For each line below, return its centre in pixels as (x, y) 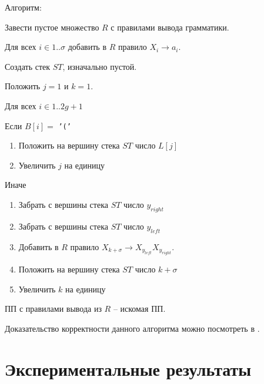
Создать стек (28, 66)
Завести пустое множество (52, 27)
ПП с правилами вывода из (53, 309)
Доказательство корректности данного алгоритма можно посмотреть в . (132, 328)
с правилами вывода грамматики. (170, 27)
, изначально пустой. (100, 66)
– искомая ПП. (139, 309)
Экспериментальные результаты (128, 368)
